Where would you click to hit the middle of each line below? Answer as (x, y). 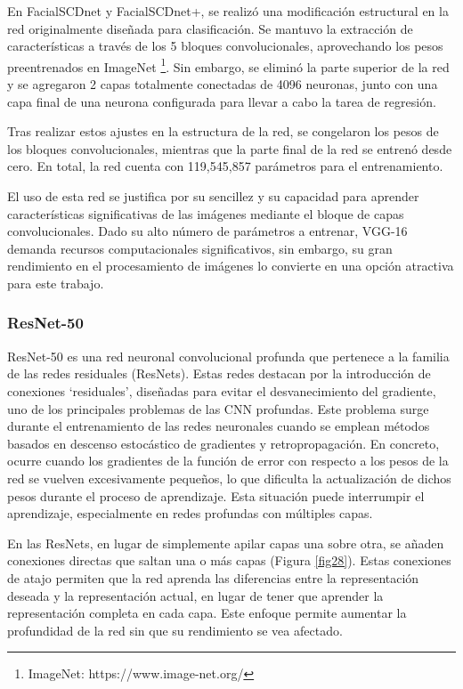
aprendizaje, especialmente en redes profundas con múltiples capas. (190, 513)
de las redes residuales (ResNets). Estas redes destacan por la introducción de (219, 373)
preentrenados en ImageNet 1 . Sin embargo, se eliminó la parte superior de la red (228, 65)
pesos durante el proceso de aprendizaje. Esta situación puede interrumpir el (216, 495)
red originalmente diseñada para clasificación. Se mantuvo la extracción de (210, 28)
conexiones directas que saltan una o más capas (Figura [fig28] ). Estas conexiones (229, 560)
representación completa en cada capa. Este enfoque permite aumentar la (207, 613)
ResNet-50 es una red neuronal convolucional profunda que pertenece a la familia (228, 356)
